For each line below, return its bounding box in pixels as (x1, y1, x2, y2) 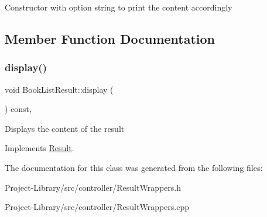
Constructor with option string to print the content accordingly (5, 1, 232, 13)
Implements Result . (5, 142, 74, 154)
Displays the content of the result (5, 122, 125, 134)
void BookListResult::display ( (5, 83, 114, 95)
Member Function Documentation (5, 29, 215, 47)
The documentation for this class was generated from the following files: (5, 161, 263, 173)
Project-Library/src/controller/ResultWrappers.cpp (5, 201, 190, 213)
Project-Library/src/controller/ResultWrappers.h (5, 181, 182, 193)
